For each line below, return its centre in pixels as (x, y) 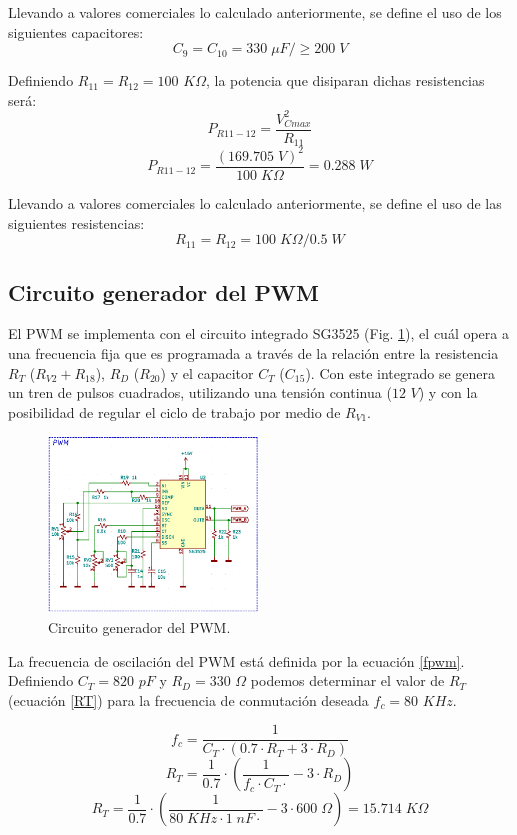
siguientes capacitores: (76, 31)
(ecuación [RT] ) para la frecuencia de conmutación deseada (188, 699)
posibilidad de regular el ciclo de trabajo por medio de (174, 411)
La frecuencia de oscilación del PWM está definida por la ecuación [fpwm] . (236, 660)
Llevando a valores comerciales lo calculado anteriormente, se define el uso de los (255, 12)
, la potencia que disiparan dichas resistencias (345, 80)
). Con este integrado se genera (400, 372)
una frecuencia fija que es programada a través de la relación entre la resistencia (253, 352)
